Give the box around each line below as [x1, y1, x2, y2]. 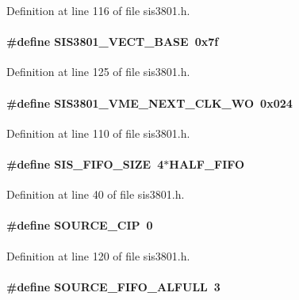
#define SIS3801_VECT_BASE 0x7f [6, 33, 219, 50]
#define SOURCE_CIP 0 [6, 217, 153, 234]
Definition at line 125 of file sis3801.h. [6, 63, 190, 80]
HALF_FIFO [169, 155, 245, 172]
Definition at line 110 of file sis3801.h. [6, 124, 190, 141]
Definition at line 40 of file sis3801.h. [6, 186, 185, 203]
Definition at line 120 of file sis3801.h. [6, 247, 190, 264]
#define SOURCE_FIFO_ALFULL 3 [6, 278, 220, 294]
